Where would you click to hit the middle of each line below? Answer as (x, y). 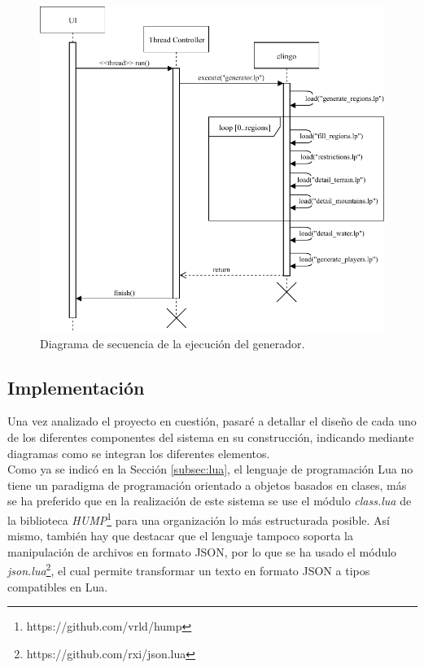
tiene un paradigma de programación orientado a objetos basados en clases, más (207, 485)
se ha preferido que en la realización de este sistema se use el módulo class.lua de (210, 501)
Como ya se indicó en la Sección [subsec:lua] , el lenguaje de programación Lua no (210, 469)
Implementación (76, 387)
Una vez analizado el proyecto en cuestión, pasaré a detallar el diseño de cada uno (212, 421)
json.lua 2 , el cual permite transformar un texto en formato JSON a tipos (189, 570)
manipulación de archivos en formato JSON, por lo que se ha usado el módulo (202, 551)
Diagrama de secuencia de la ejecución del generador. (173, 343)
